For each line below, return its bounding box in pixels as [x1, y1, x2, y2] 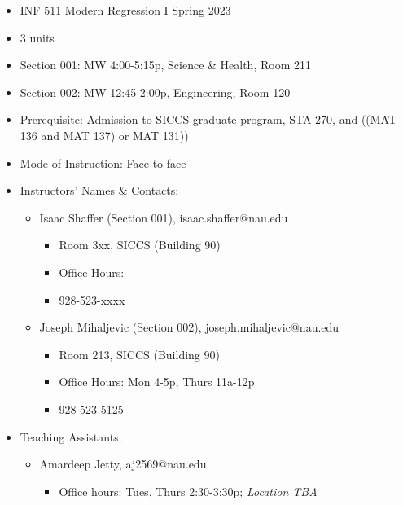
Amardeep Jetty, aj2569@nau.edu [39, 455, 207, 472]
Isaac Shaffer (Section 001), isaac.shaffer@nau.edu [39, 209, 288, 226]
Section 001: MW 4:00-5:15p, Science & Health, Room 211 [20, 56, 311, 73]
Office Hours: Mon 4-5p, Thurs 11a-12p [59, 373, 255, 390]
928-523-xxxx [59, 291, 125, 308]
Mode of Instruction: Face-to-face [20, 154, 186, 171]
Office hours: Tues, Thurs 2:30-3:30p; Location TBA [59, 482, 318, 499]
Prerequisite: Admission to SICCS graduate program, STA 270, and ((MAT [20, 111, 397, 128]
